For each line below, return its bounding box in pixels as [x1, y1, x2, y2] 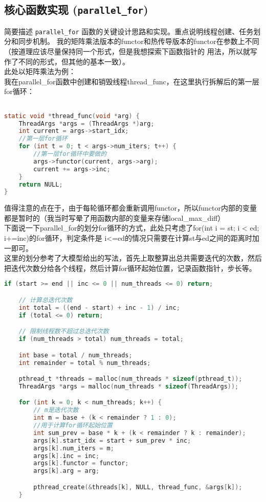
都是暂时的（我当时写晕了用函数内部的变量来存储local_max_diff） [4, 212, 225, 223]
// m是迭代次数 [33, 406, 79, 414]
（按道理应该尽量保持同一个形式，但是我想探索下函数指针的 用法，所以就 [4, 46, 250, 57]
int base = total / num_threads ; [18, 351, 132, 359]
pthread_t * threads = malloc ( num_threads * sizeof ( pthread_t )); [18, 375, 242, 383]
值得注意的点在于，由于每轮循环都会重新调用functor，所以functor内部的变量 [4, 202, 257, 213]
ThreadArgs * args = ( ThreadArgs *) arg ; [18, 120, 154, 127]
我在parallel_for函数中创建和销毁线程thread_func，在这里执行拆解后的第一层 [4, 76, 259, 86]
